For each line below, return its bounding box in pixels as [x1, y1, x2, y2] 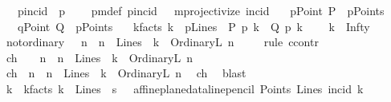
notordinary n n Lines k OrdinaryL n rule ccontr [6, 33, 319, 50]
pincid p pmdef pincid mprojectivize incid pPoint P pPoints [17, 2, 385, 18]
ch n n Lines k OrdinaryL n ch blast [6, 65, 246, 81]
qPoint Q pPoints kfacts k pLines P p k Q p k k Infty [17, 18, 370, 34]
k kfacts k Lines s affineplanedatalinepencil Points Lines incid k [6, 80, 364, 96]
